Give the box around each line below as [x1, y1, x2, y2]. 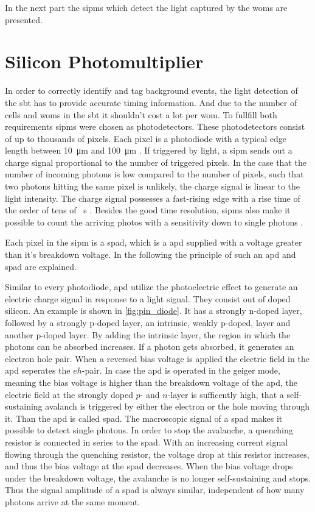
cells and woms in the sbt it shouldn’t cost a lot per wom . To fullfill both [5, 108, 277, 121]
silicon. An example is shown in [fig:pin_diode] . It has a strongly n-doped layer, [5, 304, 302, 317]
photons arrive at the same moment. [5, 495, 140, 508]
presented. [5, 13, 43, 26]
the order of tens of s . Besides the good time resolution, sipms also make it [5, 204, 291, 216]
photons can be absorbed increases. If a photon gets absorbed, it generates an [5, 340, 294, 353]
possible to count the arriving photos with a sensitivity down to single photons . [5, 215, 303, 228]
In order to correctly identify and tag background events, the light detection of [5, 84, 298, 97]
